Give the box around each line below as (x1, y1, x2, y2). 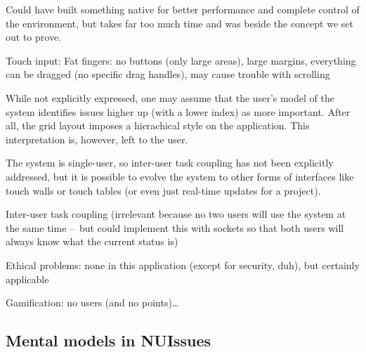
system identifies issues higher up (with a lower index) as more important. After (6, 104, 351, 119)
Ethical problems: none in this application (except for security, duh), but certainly (6, 257, 360, 272)
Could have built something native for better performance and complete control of (6, 2, 360, 16)
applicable (6, 271, 49, 286)
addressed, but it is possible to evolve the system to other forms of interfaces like (6, 169, 354, 183)
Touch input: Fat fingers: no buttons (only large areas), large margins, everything (6, 53, 356, 67)
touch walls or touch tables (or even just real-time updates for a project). (6, 183, 321, 197)
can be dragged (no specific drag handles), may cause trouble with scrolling (6, 67, 330, 82)
